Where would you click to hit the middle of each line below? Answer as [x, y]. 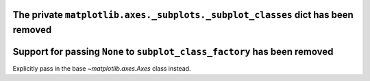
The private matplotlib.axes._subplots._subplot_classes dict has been [183, 15]
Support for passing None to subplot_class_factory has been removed [173, 52]
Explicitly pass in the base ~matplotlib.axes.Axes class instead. [102, 69]
